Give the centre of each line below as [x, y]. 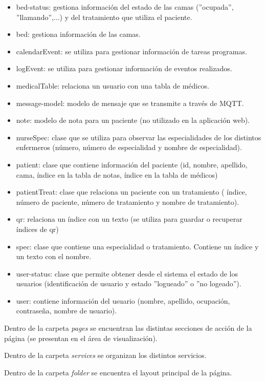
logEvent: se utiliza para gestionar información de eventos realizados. [124, 68]
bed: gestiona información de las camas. [78, 34]
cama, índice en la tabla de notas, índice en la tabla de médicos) [117, 174]
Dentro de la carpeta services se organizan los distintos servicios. [105, 355]
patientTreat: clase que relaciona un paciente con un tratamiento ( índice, [131, 192]
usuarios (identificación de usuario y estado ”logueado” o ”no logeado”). [129, 283]
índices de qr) [37, 229]
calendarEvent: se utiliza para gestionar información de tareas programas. [131, 51]
